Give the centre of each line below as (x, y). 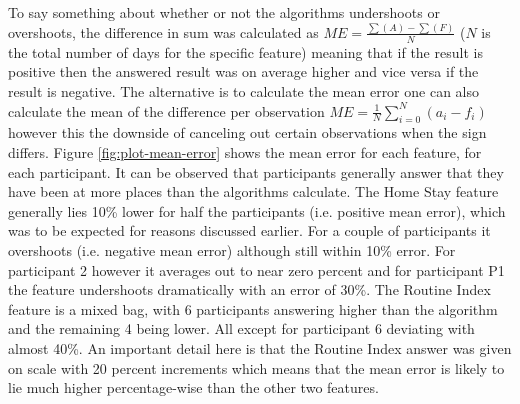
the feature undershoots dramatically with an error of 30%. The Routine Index (249, 289)
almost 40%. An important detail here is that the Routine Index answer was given (260, 347)
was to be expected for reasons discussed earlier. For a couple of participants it (249, 230)
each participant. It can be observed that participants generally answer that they (256, 171)
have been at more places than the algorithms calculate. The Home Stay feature (253, 191)
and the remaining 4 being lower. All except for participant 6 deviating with (241, 328)
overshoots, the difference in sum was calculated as (163, 31)
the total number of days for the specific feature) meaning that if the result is (245, 51)
